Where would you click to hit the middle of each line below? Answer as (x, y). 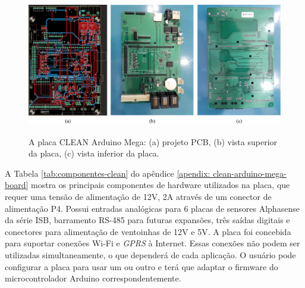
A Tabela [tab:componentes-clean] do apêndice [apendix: (108, 173)
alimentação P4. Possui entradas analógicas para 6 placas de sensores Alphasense (152, 208)
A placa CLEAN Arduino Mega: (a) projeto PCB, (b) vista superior (153, 141)
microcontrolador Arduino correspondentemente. (93, 278)
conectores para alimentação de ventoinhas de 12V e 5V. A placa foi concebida (148, 231)
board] (17, 185)
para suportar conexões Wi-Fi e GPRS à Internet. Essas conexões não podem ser (152, 243)
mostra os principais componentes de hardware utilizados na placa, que (161, 185)
